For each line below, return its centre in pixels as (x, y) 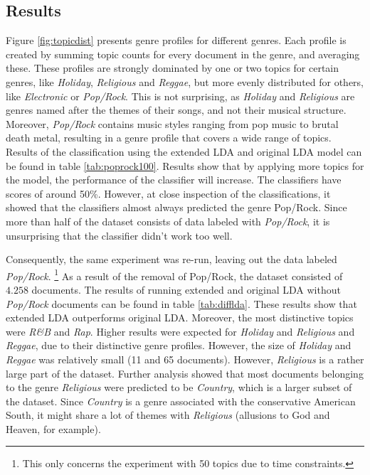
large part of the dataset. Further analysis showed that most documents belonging (185, 373)
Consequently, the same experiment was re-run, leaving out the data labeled (171, 259)
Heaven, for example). (53, 428)
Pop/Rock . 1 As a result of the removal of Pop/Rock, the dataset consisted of (174, 274)
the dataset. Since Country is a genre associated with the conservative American (181, 401)
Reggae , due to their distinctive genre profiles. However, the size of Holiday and (179, 345)
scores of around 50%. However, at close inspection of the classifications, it (168, 193)
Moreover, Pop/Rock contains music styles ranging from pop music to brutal (172, 123)
